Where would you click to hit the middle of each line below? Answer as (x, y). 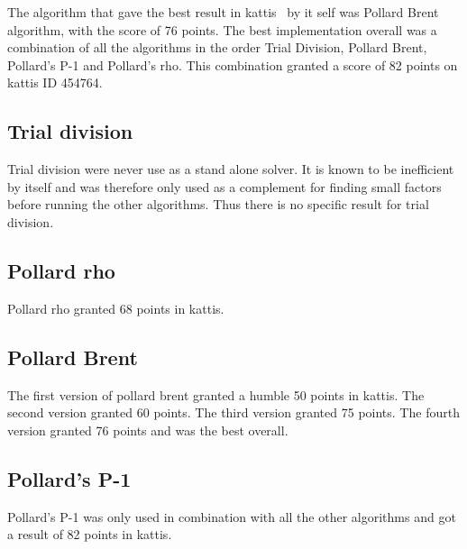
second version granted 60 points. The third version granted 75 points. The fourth (233, 412)
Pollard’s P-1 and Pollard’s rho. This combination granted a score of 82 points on (233, 64)
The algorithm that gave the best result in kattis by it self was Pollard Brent (223, 12)
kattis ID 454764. (55, 82)
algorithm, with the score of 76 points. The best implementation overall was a (222, 29)
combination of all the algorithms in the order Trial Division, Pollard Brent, (217, 47)
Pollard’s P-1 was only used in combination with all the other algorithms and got (232, 516)
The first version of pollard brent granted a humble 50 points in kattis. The (216, 394)
